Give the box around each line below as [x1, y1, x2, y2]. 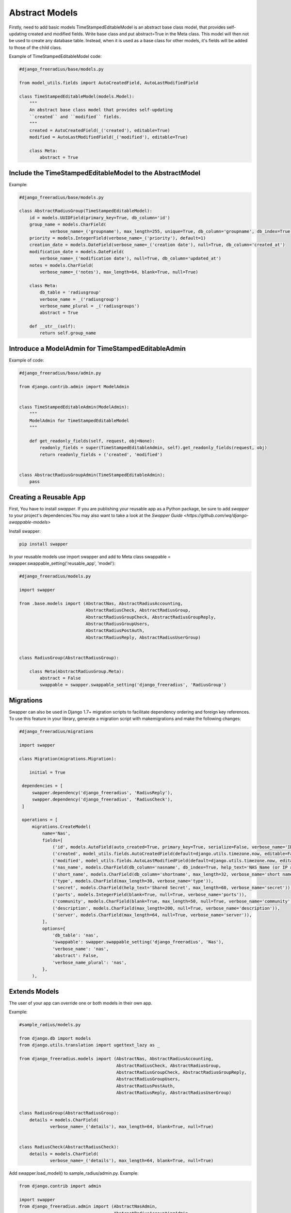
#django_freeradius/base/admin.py [19, 370, 101, 376]
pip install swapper [19, 541, 68, 547]
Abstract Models [9, 7, 78, 18]
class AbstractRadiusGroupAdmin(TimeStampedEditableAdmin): [19, 472, 165, 477]
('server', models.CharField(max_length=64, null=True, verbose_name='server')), [52, 912, 252, 918]
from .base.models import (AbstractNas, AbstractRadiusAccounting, [19, 601, 183, 606]
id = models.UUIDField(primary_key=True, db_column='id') [29, 215, 170, 220]
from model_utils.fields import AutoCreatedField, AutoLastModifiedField [19, 80, 198, 85]
